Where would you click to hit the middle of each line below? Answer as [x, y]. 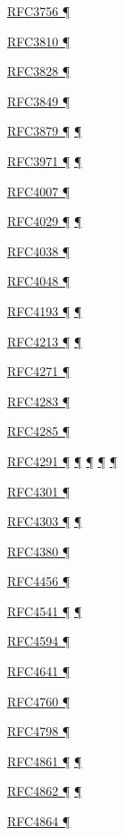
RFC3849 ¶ [39, 100]
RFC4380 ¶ [39, 551]
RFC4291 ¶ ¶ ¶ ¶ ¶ [62, 460]
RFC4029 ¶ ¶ [45, 221]
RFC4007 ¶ [39, 191]
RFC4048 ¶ [39, 281]
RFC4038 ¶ [39, 251]
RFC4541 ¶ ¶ [45, 610]
